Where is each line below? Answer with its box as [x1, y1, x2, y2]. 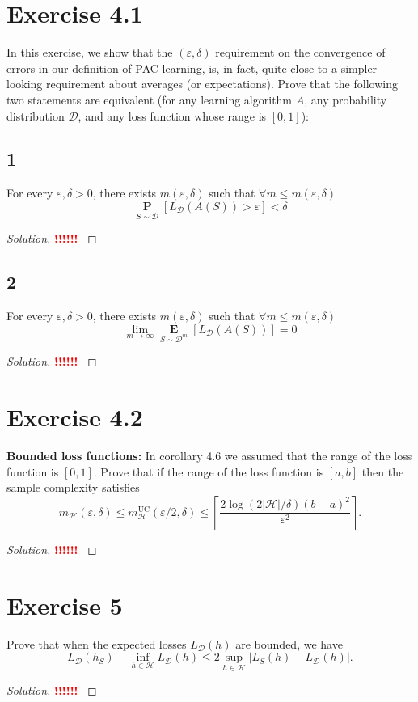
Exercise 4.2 [6, 400, 143, 433]
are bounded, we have [235, 635, 343, 652]
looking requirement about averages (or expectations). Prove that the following [6, 75, 398, 92]
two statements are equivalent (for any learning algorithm [6, 91, 293, 108]
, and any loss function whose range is [78, 107, 267, 124]
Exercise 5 [6, 588, 123, 621]
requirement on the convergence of [215, 44, 386, 61]
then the [361, 463, 404, 480]
